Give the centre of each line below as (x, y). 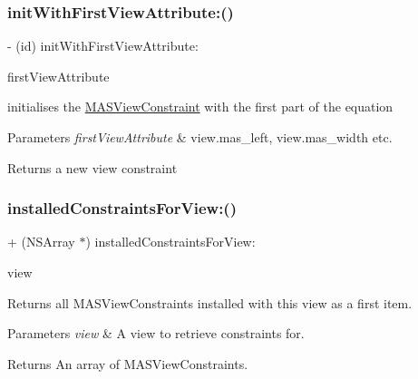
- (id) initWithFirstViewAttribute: (103, 46)
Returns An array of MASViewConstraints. (128, 363)
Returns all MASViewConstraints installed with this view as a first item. (210, 302)
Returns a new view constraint (92, 167)
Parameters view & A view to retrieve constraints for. (156, 333)
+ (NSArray (41, 242)
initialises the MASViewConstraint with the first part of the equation (200, 107)
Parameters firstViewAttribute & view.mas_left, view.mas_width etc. (200, 137)
